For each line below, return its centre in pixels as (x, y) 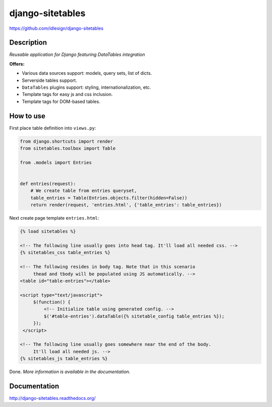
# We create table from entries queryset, (84, 191)
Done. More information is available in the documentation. (70, 372)
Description (28, 43)
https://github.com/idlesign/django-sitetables (56, 28)
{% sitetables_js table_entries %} (64, 359)
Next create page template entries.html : (54, 218)
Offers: (17, 64)
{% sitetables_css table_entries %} (65, 253)
